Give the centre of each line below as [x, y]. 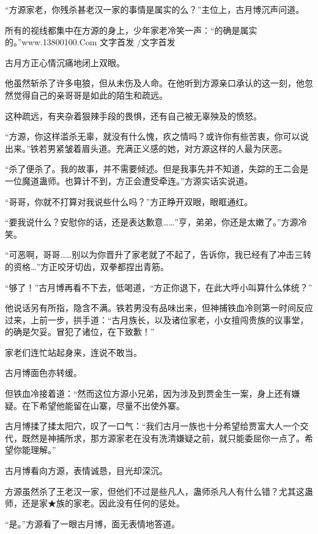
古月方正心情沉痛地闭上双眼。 [65, 62]
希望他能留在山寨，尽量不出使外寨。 [112, 405]
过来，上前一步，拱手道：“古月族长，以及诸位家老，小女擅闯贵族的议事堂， [157, 319]
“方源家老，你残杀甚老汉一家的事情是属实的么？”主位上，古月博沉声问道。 [155, 9]
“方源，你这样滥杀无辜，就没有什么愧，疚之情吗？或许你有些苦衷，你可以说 [157, 136]
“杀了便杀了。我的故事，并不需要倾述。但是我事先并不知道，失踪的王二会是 [157, 169]
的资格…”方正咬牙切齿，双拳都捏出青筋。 [87, 266]
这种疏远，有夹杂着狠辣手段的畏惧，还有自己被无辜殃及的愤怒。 [133, 115]
